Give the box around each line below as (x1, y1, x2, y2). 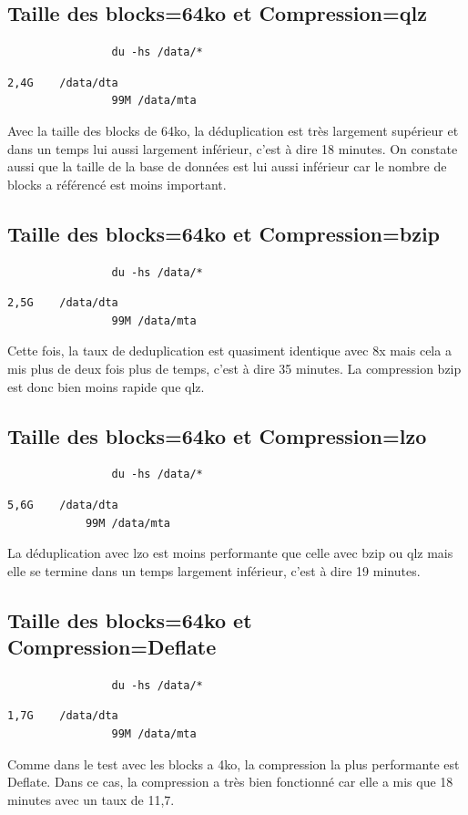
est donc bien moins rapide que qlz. (7, 377, 205, 396)
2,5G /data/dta (7, 296, 118, 310)
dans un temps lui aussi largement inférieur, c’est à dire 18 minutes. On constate (7, 139, 458, 158)
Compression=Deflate (7, 633, 217, 661)
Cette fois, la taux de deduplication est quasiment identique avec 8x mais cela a (7, 341, 452, 360)
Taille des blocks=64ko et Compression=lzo (7, 421, 427, 449)
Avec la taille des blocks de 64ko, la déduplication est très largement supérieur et (7, 120, 459, 139)
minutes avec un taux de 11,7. (7, 789, 175, 809)
